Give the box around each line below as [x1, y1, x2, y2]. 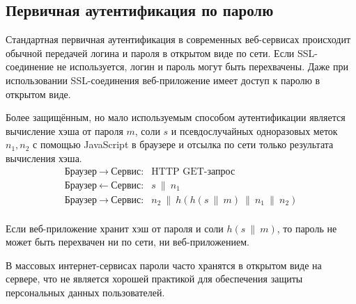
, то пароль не [277, 221, 337, 235]
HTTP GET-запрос [151, 166, 235, 177]
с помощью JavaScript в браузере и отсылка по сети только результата [33, 137, 334, 152]
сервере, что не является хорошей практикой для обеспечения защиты [6, 271, 303, 286]
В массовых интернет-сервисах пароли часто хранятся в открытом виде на [6, 257, 322, 272]
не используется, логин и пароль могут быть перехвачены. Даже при [56, 59, 348, 74]
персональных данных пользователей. [6, 285, 165, 300]
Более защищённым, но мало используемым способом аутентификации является [6, 110, 346, 125]
